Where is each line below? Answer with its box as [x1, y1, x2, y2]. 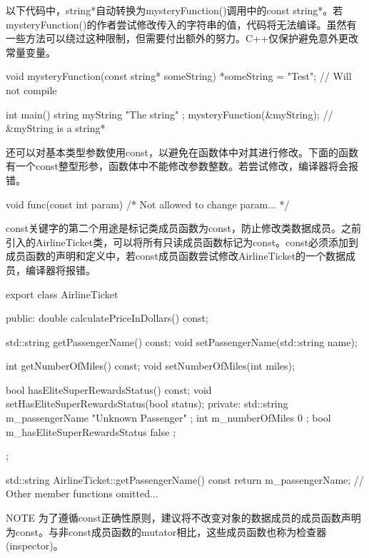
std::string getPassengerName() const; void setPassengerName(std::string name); [6, 334, 358, 349]
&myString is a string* [6, 121, 106, 136]
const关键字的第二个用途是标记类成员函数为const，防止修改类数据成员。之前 [6, 220, 361, 235]
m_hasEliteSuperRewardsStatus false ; [6, 424, 176, 439]
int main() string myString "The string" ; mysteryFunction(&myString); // [6, 106, 333, 121]
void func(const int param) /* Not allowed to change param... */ [6, 196, 290, 211]
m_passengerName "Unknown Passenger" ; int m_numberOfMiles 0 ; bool [6, 410, 331, 425]
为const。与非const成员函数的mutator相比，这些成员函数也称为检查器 [6, 524, 327, 539]
